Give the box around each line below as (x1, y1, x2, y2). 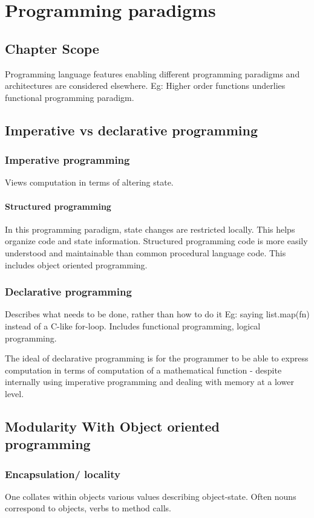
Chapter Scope (5, 39, 99, 57)
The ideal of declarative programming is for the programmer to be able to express (5, 352, 309, 364)
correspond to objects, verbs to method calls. (5, 502, 171, 514)
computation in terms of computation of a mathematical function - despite (5, 363, 282, 376)
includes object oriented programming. (5, 258, 148, 271)
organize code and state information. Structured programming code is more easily (5, 235, 308, 247)
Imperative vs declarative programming (5, 120, 258, 139)
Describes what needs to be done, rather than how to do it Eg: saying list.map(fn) (5, 308, 310, 320)
